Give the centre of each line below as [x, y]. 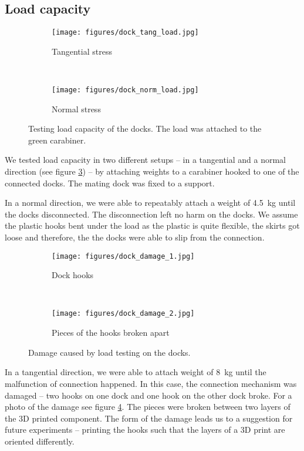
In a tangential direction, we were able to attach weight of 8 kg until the [136, 372]
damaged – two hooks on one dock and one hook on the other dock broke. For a [148, 395]
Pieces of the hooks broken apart [111, 333]
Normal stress [76, 108]
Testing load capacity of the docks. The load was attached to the [145, 128]
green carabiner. [57, 140]
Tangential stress [82, 51]
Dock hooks [73, 275]
